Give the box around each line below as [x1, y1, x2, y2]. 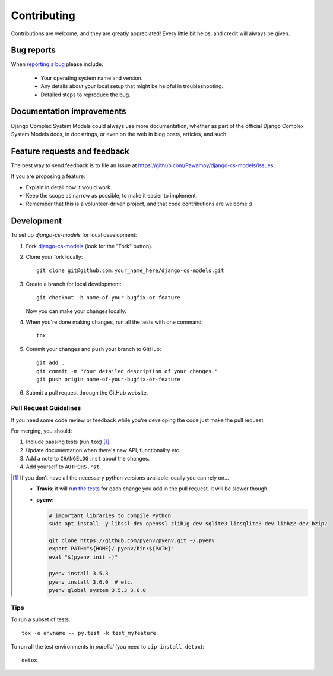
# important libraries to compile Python [48, 512, 172, 519]
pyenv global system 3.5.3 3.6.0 [48, 587, 147, 594]
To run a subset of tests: [11, 616, 71, 623]
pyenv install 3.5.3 [48, 570, 109, 577]
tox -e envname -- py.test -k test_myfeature [21, 630, 157, 637]
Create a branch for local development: [26, 280, 122, 287]
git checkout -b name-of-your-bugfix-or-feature [36, 295, 180, 301]
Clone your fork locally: [26, 253, 83, 261]
